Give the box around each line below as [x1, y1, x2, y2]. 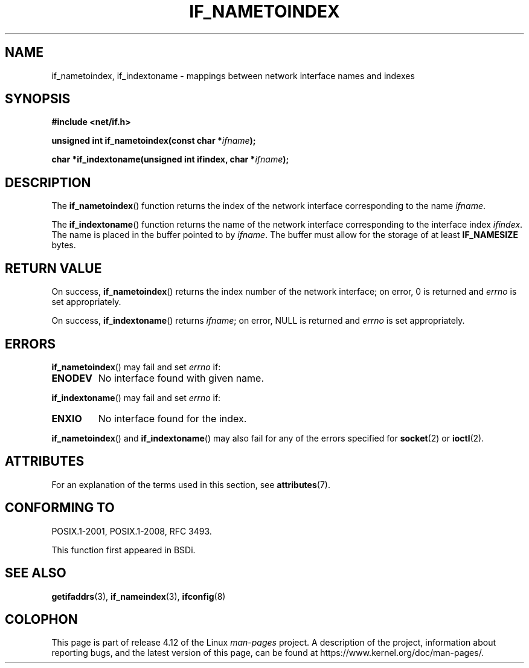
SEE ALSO [5, 565, 66, 581]
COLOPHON [5, 611, 78, 627]
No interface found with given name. [98, 371, 264, 384]
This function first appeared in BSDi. [51, 544, 196, 555]
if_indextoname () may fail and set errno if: [51, 392, 221, 403]
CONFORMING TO [5, 500, 115, 516]
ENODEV [51, 371, 92, 384]
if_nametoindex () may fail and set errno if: [51, 361, 221, 372]
